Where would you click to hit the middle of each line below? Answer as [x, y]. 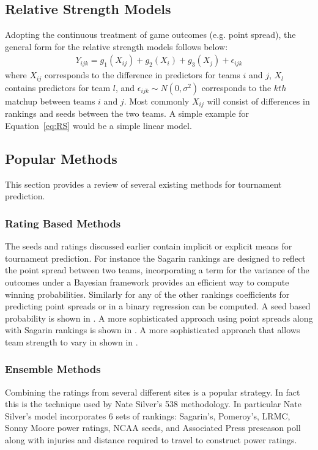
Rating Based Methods [63, 223]
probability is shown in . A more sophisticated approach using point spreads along [159, 318]
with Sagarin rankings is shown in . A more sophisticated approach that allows [153, 330]
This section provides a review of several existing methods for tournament [143, 184]
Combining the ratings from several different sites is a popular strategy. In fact [153, 392]
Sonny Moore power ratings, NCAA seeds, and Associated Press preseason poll [153, 428]
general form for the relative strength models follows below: [116, 46]
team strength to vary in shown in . [72, 341]
